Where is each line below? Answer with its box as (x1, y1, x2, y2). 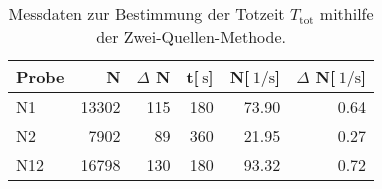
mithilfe (319, 2, 374, 25)
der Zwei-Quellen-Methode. (96, 25, 286, 48)
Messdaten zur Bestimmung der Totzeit (8, 2, 285, 25)
